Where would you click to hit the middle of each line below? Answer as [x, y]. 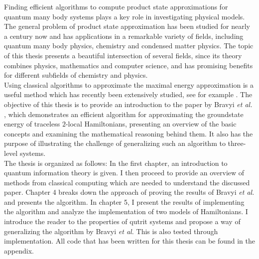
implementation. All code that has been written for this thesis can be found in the [130, 241]
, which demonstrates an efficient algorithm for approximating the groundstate [124, 114]
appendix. [19, 250]
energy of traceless [32, 124]
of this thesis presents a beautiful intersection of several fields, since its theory [123, 55]
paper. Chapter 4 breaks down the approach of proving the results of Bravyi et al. [129, 192]
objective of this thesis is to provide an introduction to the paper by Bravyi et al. [128, 104]
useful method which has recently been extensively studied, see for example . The [128, 94]
